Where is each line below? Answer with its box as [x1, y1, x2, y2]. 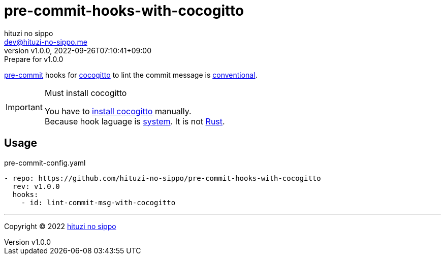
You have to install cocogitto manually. [44, 106, 192, 116]
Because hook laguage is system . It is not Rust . [44, 116, 225, 126]
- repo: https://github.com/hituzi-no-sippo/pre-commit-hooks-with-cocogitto [4, 174, 321, 182]
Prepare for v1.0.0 [4, 54, 63, 63]
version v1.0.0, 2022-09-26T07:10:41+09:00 [4, 46, 151, 55]
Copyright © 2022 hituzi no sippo [4, 221, 116, 231]
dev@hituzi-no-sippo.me [4, 37, 87, 46]
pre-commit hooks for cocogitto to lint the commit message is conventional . [4, 70, 258, 79]
